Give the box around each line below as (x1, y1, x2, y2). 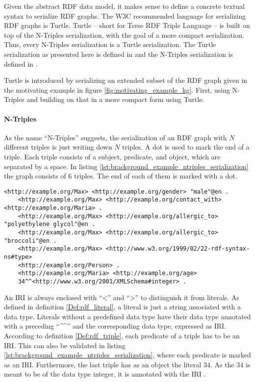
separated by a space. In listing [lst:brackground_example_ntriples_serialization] (4, 161, 249, 171)
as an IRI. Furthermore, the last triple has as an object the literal (4, 359, 202, 369)
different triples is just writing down (4, 142, 112, 152)
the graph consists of (4, 171, 66, 181)
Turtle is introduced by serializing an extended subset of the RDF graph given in (4, 75, 248, 85)
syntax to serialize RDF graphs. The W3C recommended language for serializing (4, 10, 246, 21)
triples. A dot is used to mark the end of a (122, 142, 250, 152)
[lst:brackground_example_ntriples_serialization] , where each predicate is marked (4, 350, 251, 360)
